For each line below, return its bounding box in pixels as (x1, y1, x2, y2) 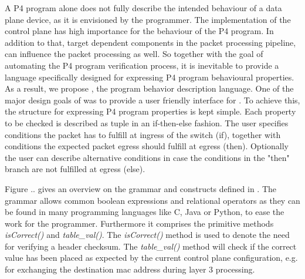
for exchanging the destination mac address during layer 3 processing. (5, 263, 255, 275)
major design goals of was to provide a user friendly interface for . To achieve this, (5, 93, 300, 106)
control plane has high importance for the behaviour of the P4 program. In (5, 25, 274, 37)
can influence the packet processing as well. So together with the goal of (5, 48, 263, 60)
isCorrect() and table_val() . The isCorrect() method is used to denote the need (5, 228, 290, 241)
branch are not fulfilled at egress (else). (5, 163, 145, 175)
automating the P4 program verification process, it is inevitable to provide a (5, 59, 279, 71)
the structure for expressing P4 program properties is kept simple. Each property (5, 105, 296, 117)
